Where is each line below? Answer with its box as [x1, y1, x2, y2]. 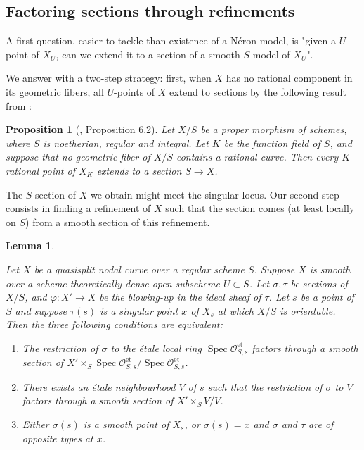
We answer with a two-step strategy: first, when [6, 70, 212, 85]
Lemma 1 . [6, 238, 55, 253]
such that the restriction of [207, 379, 323, 394]
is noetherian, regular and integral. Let [43, 135, 209, 150]
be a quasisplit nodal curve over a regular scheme [34, 261, 245, 276]
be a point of [300, 289, 354, 304]
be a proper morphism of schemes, [200, 122, 347, 137]
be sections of [290, 275, 348, 290]
